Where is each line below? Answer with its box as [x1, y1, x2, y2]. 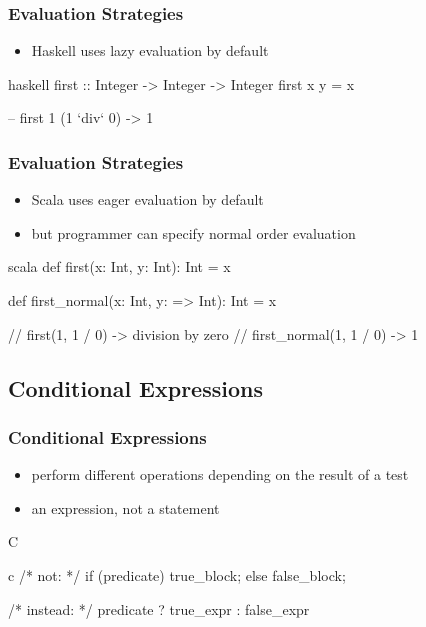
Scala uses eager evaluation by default [31, 189, 264, 210]
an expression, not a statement [31, 497, 220, 518]
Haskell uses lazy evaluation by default [31, 40, 269, 61]
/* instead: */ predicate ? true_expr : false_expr [8, 598, 310, 619]
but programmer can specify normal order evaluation [31, 222, 356, 243]
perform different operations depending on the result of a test [31, 464, 409, 485]
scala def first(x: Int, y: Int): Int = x [8, 256, 231, 277]
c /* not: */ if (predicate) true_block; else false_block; [8, 564, 346, 585]
